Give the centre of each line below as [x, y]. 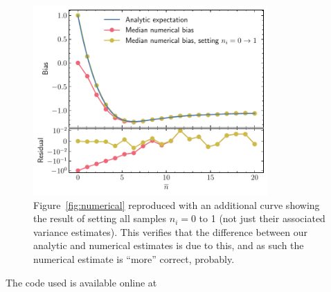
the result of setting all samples [100, 218]
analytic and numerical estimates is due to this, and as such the [169, 245]
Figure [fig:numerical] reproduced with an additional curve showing [177, 204]
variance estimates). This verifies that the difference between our [170, 231]
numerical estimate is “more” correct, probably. [134, 258]
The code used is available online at [81, 282]
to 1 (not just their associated [262, 218]
